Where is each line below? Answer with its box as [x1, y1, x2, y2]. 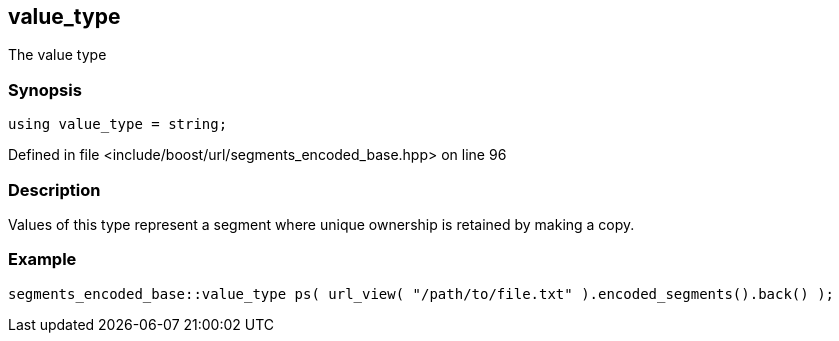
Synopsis [8, 79, 82, 100]
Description [8, 179, 101, 200]
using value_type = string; [8, 116, 228, 133]
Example [8, 249, 77, 270]
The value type [8, 46, 107, 64]
